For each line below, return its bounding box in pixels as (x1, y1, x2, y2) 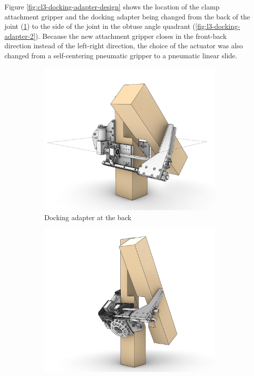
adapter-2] (4, 30, 36, 41)
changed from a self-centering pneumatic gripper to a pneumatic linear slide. (4, 50, 238, 60)
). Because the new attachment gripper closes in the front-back (35, 30, 227, 41)
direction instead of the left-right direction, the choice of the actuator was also (4, 40, 243, 51)
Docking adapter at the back (44, 212, 132, 222)
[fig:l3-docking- (195, 21, 240, 31)
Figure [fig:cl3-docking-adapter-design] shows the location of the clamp (4, 1, 220, 11)
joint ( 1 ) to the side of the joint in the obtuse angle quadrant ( (4, 21, 196, 31)
